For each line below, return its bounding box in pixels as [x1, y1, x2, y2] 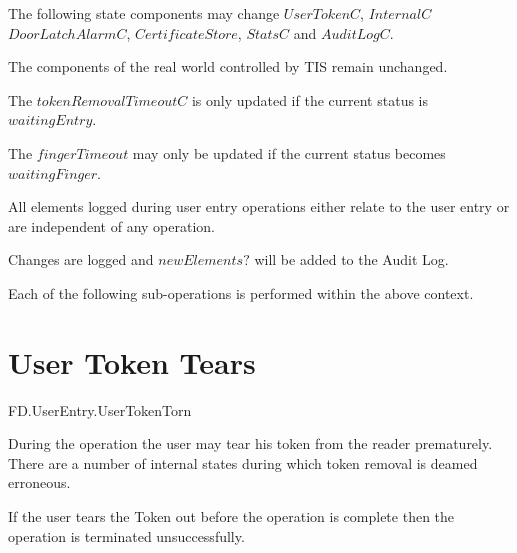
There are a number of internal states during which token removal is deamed [8, 452, 478, 473]
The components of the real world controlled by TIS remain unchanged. [8, 56, 448, 77]
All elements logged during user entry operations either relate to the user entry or [8, 196, 510, 217]
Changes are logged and [8, 249, 154, 270]
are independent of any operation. [8, 215, 216, 236]
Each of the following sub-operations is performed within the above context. [8, 282, 474, 303]
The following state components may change [8, 3, 280, 23]
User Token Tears [8, 341, 256, 382]
